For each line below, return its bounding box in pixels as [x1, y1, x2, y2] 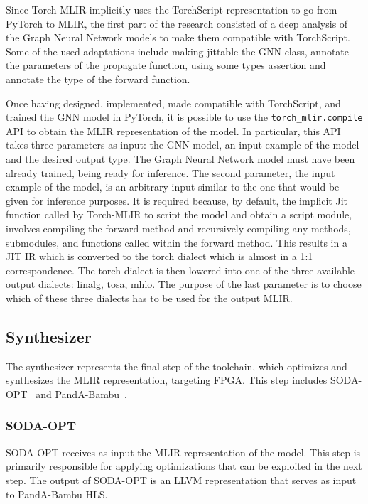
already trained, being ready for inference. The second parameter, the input [6, 165, 335, 180]
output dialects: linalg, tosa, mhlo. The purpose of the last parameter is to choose [6, 277, 362, 291]
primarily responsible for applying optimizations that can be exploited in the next [6, 459, 362, 473]
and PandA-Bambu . [36, 386, 127, 401]
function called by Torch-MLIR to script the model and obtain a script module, [6, 207, 352, 222]
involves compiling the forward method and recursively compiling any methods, [6, 220, 351, 235]
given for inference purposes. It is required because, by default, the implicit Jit [6, 193, 347, 208]
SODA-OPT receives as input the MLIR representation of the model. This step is [6, 444, 361, 459]
